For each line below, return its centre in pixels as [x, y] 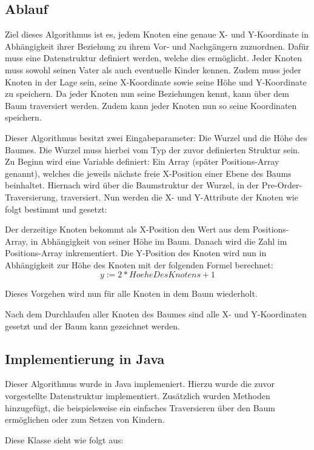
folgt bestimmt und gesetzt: [56, 209]
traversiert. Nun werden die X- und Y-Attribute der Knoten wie [179, 197]
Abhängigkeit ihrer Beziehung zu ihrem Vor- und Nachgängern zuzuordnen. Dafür [157, 46]
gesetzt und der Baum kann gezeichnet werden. [92, 326]
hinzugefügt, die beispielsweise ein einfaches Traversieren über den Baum [140, 407]
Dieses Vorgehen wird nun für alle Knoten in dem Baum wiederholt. [131, 293]
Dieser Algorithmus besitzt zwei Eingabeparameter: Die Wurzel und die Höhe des [156, 137]
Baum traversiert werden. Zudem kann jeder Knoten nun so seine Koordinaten [151, 105]
